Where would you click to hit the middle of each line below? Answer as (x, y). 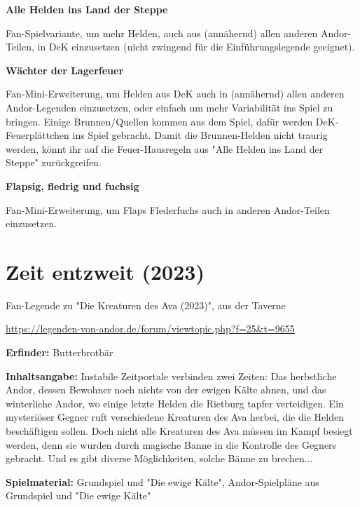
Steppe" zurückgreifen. (54, 162)
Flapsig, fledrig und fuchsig (72, 185)
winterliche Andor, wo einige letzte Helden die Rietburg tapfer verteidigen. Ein (175, 403)
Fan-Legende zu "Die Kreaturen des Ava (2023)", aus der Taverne (146, 305)
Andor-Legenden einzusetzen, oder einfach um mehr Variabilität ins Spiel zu (169, 107)
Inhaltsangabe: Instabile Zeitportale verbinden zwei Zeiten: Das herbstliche (171, 376)
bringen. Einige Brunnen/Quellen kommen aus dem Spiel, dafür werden (159, 121)
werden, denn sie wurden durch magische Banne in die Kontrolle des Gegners (171, 444)
